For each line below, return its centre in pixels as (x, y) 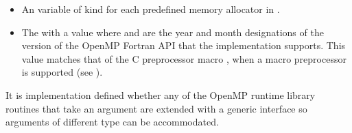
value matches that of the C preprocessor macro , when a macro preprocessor (184, 58)
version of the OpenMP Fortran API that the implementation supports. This (184, 45)
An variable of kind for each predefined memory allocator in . (151, 9)
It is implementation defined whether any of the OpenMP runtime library (161, 94)
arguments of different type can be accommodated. (112, 122)
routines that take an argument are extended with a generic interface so (156, 108)
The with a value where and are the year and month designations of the (173, 32)
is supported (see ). (62, 72)
